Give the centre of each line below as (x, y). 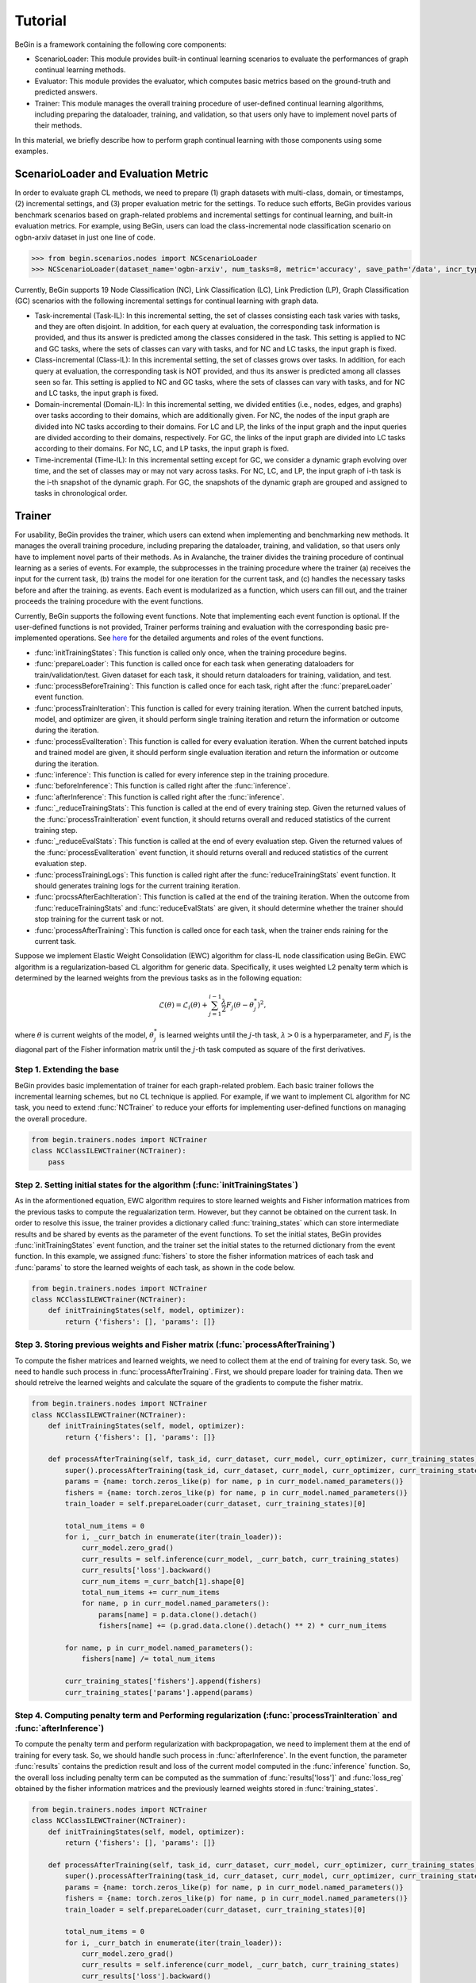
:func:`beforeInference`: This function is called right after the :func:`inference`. (163, 786)
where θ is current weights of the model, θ (84, 1034)
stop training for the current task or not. (99, 919)
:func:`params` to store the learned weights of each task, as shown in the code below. (155, 1267)
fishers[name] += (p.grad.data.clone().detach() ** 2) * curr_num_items (243, 1626)
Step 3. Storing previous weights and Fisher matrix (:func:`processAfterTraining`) (175, 1344)
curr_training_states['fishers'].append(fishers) (163, 1681)
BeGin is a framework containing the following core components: (121, 44)
